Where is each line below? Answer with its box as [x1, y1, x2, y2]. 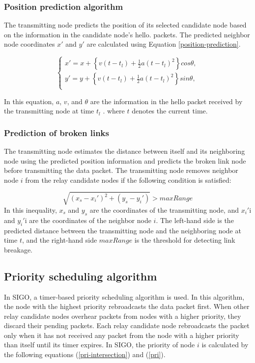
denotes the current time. [132, 106, 208, 116]
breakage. [4, 244, 32, 254]
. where [103, 106, 125, 116]
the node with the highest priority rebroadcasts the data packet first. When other [4, 301, 250, 311]
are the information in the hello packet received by [90, 96, 243, 106]
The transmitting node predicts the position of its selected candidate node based [4, 20, 247, 30]
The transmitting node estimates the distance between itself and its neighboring [4, 146, 245, 156]
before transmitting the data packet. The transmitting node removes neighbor [4, 165, 238, 175]
